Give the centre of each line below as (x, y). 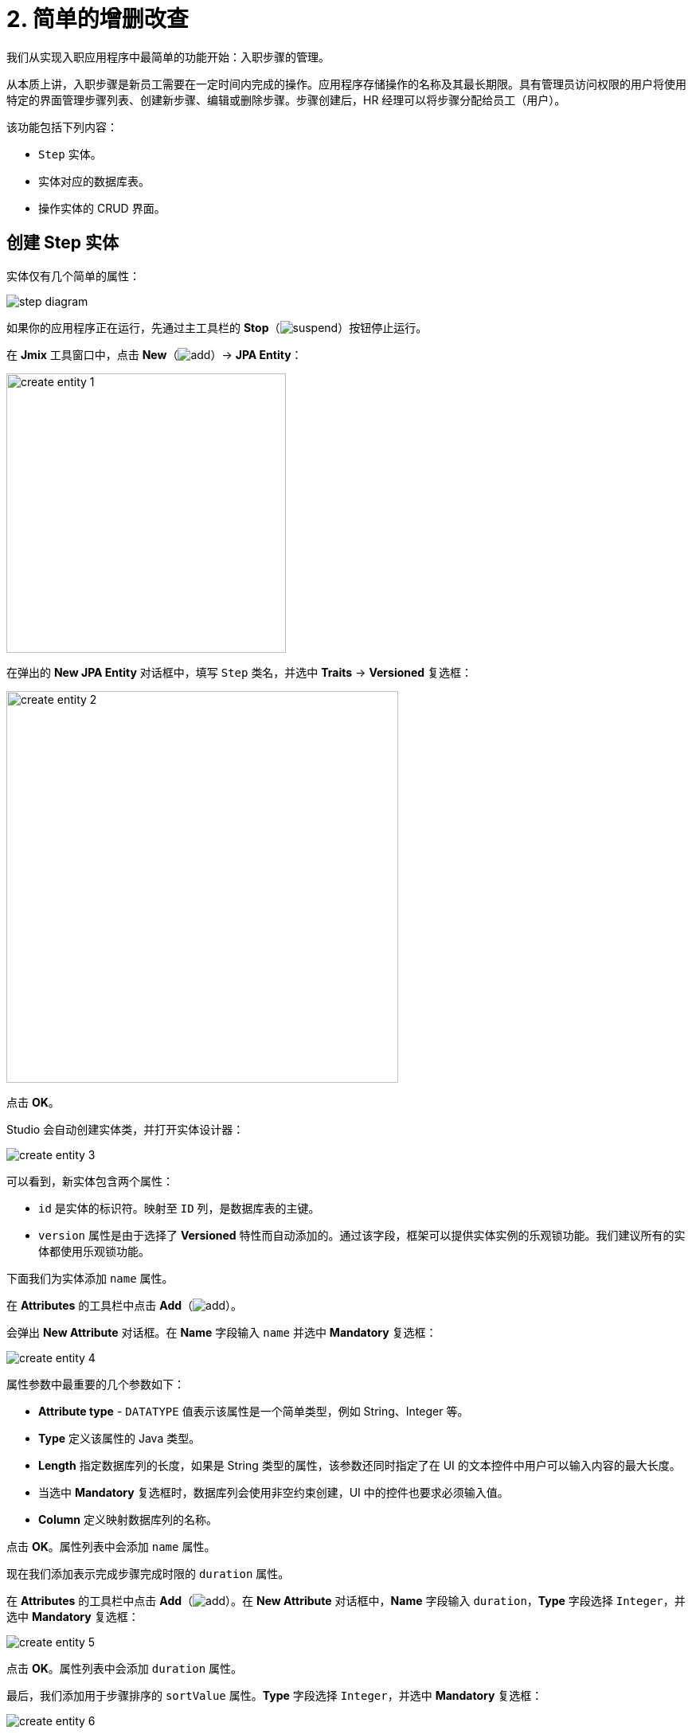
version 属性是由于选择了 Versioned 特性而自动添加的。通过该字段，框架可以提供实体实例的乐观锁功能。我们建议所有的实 (362, 1235)
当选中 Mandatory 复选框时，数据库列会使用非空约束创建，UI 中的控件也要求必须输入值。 (274, 1492)
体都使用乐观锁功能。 (94, 1251)
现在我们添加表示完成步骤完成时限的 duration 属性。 (148, 1573)
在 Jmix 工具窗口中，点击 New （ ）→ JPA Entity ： (154, 354)
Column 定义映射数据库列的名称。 (128, 1519)
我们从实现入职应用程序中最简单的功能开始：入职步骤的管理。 (168, 57)
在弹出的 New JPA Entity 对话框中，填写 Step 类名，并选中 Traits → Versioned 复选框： (240, 672)
